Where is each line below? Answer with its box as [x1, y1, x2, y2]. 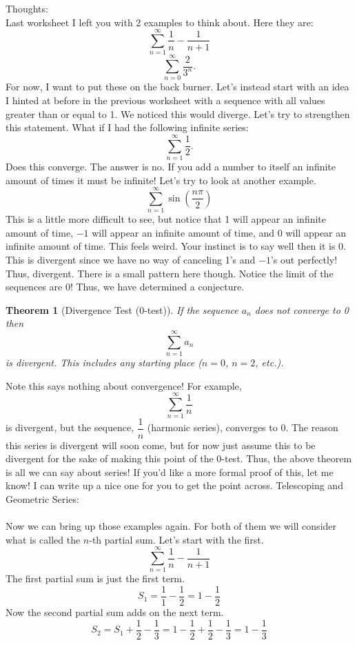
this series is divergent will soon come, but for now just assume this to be [6, 437, 316, 452]
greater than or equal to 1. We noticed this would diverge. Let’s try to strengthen [6, 106, 350, 121]
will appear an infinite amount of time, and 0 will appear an [92, 225, 347, 239]
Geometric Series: [6, 491, 79, 506]
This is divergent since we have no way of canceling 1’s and [6, 252, 256, 267]
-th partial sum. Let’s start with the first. [89, 532, 264, 546]
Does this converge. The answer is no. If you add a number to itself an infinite [6, 159, 336, 173]
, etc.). [255, 355, 284, 370]
